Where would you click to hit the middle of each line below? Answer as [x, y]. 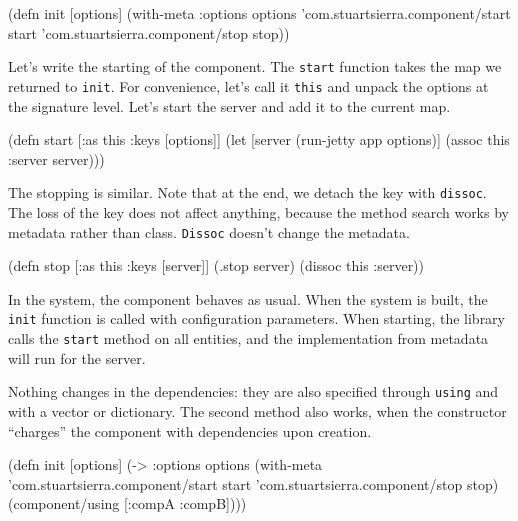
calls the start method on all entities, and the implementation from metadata [248, 338]
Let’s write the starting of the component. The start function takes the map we [255, 66]
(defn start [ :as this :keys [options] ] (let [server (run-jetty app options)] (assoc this [259, 139]
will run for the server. [77, 357]
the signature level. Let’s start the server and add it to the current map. [229, 105]
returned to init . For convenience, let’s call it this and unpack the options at [248, 85]
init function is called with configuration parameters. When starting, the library [256, 318]
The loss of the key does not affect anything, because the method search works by [258, 211]
